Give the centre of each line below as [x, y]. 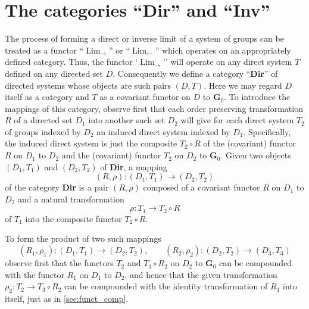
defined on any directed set [54, 73]
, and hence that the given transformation [201, 274]
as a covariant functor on [145, 97]
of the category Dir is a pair [57, 187]
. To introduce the [257, 97]
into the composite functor [74, 218]
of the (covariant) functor [249, 143]
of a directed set [43, 120]
